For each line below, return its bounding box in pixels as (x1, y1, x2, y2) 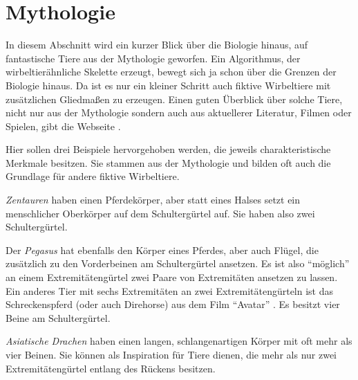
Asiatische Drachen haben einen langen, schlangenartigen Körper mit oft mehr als (6, 334, 352, 348)
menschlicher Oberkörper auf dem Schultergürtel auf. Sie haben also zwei (6, 206, 315, 220)
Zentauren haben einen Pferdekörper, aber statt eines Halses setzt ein (6, 192, 301, 207)
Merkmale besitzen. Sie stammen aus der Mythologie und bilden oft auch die (6, 155, 331, 170)
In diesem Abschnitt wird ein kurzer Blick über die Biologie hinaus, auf (6, 37, 308, 52)
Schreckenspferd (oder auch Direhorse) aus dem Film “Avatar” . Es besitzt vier (6, 297, 340, 311)
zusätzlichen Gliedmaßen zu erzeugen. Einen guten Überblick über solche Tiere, (6, 91, 343, 106)
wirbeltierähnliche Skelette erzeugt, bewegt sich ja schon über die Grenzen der (6, 64, 337, 79)
